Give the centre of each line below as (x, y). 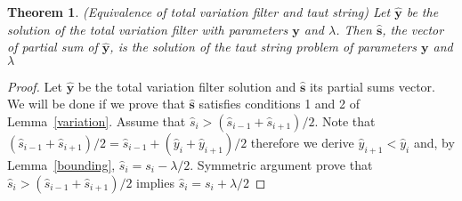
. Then (354, 29)
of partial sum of (53, 47)
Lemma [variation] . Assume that (97, 121)
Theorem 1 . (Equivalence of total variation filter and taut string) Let (199, 12)
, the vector (413, 29)
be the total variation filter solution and (187, 86)
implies (155, 182)
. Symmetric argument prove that (281, 164)
